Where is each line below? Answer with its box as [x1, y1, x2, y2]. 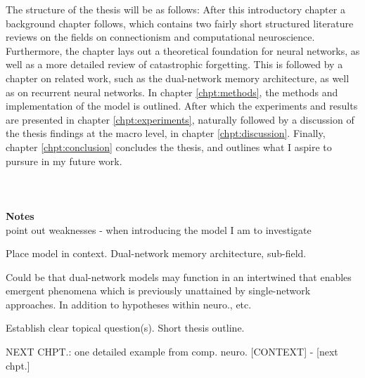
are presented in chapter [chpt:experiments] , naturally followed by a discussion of [6, 112, 354, 126]
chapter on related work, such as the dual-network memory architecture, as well [6, 70, 350, 85]
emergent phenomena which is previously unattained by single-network [6, 283, 311, 298]
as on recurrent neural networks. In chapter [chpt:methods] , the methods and [6, 84, 338, 99]
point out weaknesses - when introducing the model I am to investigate [6, 222, 312, 237]
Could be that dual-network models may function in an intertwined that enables [6, 269, 352, 284]
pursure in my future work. [6, 153, 122, 168]
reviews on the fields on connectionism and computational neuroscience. [6, 30, 315, 44]
